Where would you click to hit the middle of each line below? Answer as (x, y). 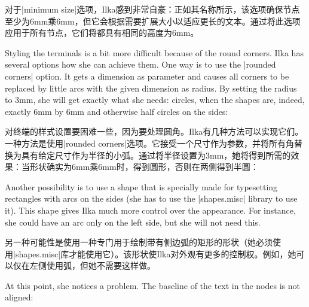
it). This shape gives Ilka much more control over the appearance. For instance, (150, 210)
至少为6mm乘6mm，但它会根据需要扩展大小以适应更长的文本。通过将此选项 (153, 21)
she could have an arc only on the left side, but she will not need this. (133, 222)
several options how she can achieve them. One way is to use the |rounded (140, 64)
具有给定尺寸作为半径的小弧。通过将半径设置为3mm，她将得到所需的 (156, 155)
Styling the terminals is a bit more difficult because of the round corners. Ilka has (154, 52)
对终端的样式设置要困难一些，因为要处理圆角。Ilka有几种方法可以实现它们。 (154, 131)
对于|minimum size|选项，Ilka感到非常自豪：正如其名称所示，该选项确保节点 (152, 9)
